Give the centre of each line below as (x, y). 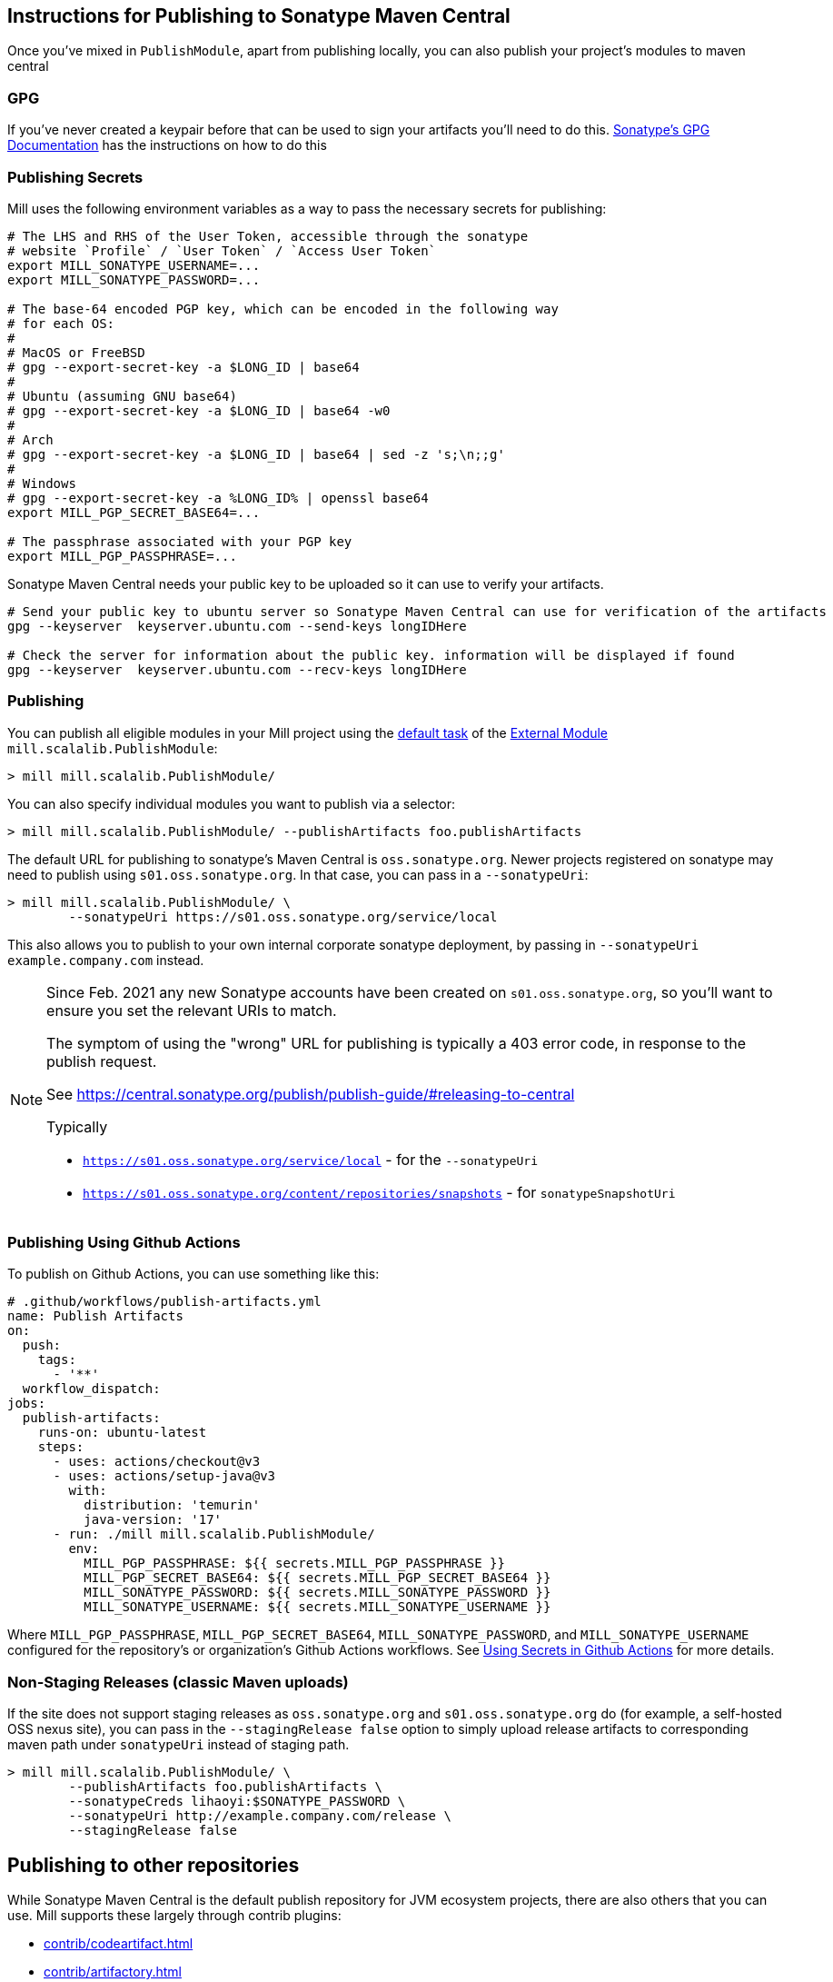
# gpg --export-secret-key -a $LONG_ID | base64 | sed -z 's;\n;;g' (256, 454)
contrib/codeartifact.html (119, 1944)
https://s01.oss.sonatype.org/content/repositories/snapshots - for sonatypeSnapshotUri (379, 1192)
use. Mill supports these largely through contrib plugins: (174, 1916)
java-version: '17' (153, 1520)
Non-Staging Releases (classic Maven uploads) (178, 1682)
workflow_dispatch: (91, 1389)
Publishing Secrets (75, 177)
